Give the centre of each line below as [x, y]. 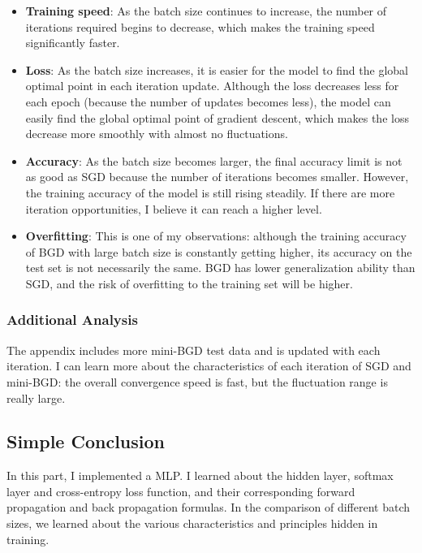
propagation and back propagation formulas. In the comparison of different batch [209, 507]
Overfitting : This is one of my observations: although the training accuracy [216, 236]
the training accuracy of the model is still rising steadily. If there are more [210, 192]
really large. [36, 397]
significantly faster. [73, 43]
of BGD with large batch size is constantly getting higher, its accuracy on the [219, 251]
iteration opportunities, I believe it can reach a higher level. [174, 208]
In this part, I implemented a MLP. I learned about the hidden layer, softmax [200, 475]
